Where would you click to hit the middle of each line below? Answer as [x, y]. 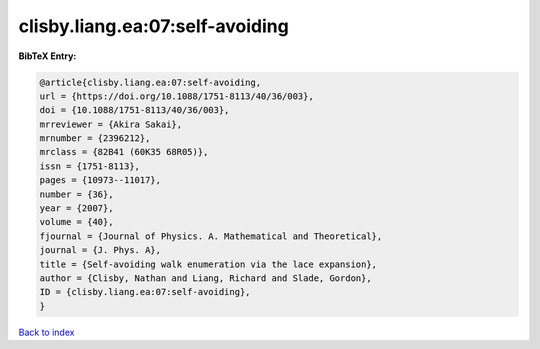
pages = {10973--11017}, [100, 180]
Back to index [46, 332]
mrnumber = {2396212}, [95, 138]
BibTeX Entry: [47, 56]
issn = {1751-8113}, [89, 166]
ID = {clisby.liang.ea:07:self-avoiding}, [145, 292]
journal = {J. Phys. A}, [100, 250]
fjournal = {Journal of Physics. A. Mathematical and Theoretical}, [211, 236]
